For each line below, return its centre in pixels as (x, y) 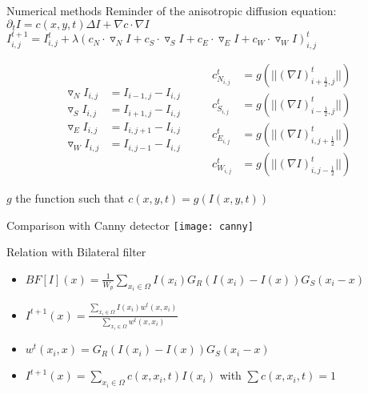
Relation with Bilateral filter (76, 252)
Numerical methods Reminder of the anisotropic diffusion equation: (172, 10)
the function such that (70, 198)
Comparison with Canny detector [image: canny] (130, 225)
